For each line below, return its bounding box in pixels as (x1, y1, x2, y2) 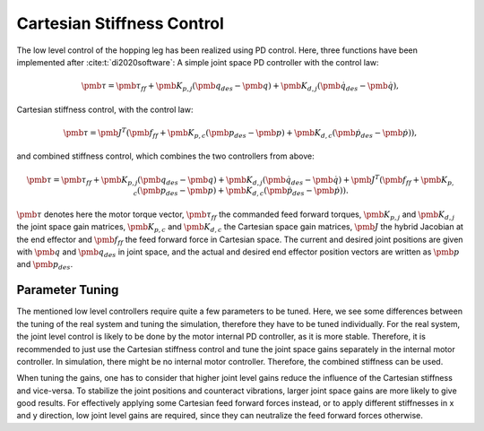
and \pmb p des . (16, 259, 73, 272)
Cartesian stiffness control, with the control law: (16, 104, 194, 115)
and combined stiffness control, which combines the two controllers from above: (16, 151, 315, 161)
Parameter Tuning (16, 282, 119, 297)
